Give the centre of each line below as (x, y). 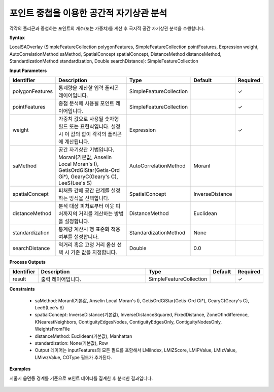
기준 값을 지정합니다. (94, 252)
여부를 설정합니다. (79, 237)
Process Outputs (27, 262)
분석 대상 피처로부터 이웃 (87, 206)
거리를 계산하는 (96, 213)
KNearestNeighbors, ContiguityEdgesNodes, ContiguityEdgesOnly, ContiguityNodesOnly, (128, 322)
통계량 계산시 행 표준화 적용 (90, 229)
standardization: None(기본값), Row (72, 343)
